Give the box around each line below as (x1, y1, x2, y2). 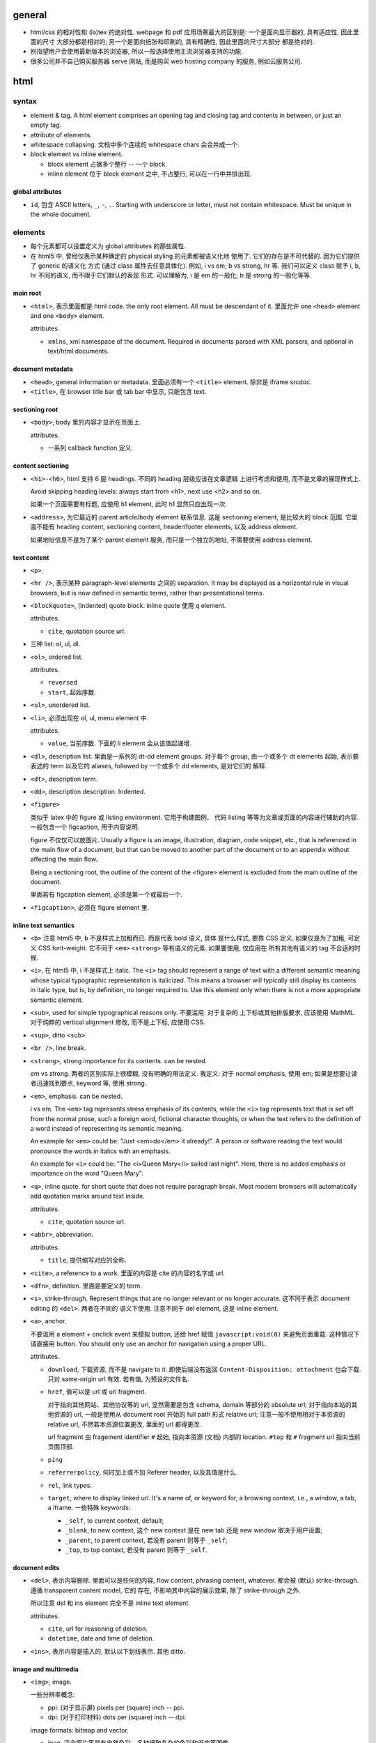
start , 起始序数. (47, 687, 97, 697)
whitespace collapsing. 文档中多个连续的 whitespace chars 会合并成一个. (30, 140, 240, 149)
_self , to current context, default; (65, 1516, 164, 1525)
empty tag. (30, 121, 62, 129)
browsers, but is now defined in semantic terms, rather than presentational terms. (30, 588, 265, 597)
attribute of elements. (30, 130, 93, 139)
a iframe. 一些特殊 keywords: (47, 1503, 131, 1512)
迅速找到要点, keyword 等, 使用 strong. (36, 1079, 147, 1088)
